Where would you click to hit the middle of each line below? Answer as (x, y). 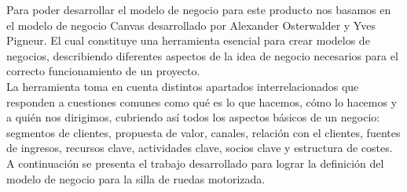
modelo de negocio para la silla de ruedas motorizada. (136, 178)
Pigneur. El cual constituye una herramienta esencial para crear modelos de (188, 40)
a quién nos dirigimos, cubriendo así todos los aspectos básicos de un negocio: (193, 117)
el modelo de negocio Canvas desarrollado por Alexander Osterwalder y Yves (191, 25)
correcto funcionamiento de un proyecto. (103, 71)
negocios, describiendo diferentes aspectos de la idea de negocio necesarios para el (202, 55)
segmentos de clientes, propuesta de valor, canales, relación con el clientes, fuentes (203, 132)
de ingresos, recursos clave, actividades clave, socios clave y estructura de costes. (200, 148)
